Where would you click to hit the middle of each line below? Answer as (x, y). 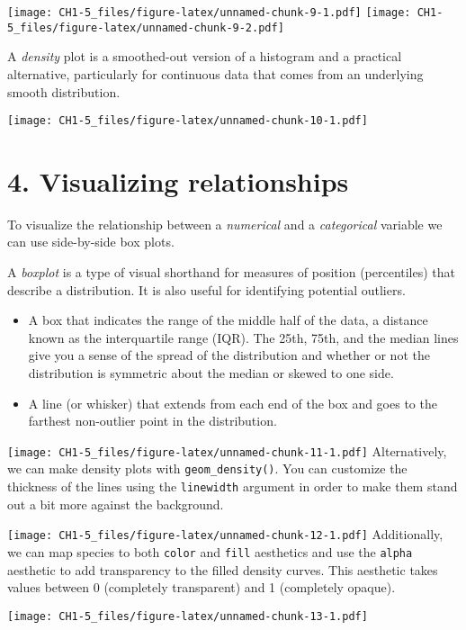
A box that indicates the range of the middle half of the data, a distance (228, 320)
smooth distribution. (64, 91)
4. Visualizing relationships (178, 180)
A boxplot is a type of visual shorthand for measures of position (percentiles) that (232, 272)
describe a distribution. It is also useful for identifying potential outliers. (206, 289)
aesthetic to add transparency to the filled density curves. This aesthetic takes (223, 569)
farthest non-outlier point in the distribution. (152, 421)
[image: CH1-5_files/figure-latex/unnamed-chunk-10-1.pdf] (188, 121)
